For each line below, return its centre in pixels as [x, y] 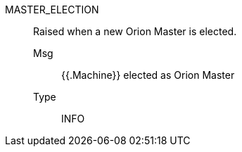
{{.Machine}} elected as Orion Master [148, 75]
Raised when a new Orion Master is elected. [135, 31]
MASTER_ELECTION [52, 9]
